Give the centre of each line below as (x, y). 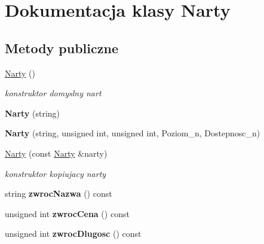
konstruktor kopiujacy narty (56, 173)
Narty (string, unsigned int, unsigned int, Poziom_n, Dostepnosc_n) (133, 133)
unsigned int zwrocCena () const (67, 213)
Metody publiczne (62, 48)
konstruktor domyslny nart (53, 93)
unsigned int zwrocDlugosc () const (73, 234)
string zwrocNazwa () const (59, 193)
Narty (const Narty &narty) (56, 153)
